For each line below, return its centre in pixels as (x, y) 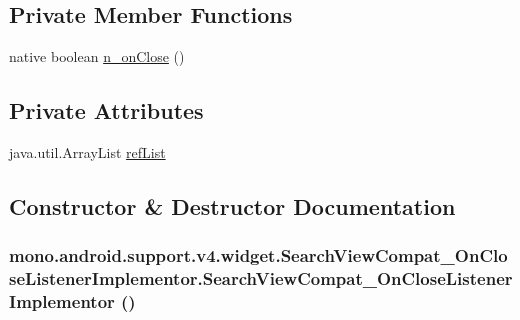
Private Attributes (106, 110)
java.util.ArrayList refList (87, 152)
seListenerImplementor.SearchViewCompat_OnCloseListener (261, 278)
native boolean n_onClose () (97, 56)
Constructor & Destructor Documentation (232, 205)
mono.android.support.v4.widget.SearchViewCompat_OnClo (258, 255)
